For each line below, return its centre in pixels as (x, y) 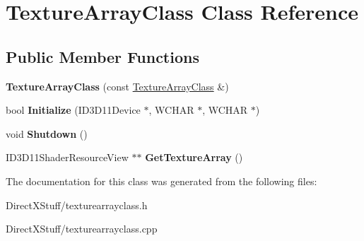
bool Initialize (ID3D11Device (73, 110)
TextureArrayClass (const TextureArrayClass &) (117, 86)
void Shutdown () (47, 133)
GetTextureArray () (194, 157)
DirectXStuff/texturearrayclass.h (77, 205)
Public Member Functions (102, 56)
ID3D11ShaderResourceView (67, 157)
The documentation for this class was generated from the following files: (162, 181)
